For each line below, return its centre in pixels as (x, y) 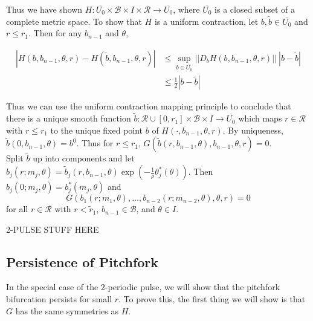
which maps (260, 118)
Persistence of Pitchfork (82, 261)
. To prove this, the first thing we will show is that (212, 299)
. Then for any (55, 33)
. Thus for (95, 143)
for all (17, 209)
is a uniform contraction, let (206, 21)
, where (186, 9)
